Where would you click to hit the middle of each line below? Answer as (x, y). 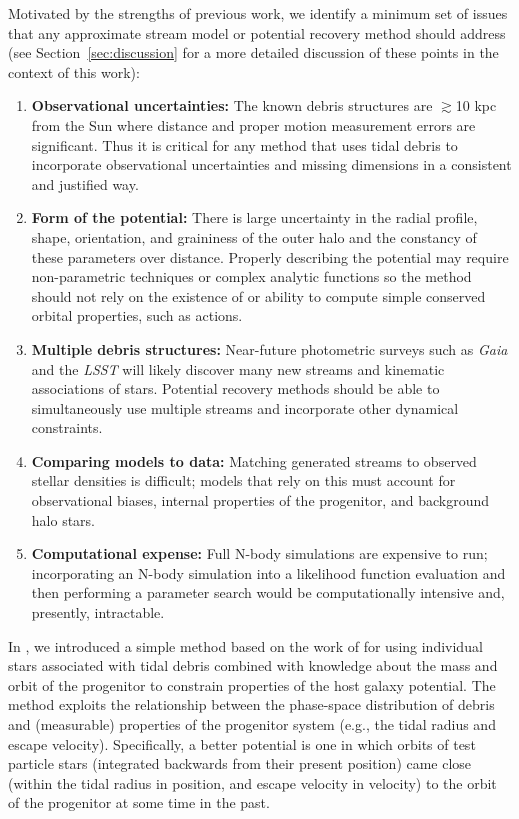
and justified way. (85, 183)
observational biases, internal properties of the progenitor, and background (260, 500)
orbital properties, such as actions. (137, 315)
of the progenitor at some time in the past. (139, 802)
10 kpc (476, 105)
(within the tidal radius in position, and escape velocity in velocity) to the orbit (252, 782)
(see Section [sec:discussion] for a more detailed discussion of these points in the (253, 52)
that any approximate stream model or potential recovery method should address (257, 32)
